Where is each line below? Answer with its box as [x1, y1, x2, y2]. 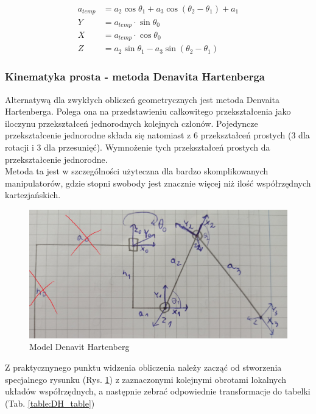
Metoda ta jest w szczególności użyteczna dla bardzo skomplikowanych [5, 165, 269, 177]
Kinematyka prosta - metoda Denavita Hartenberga [5, 69, 265, 84]
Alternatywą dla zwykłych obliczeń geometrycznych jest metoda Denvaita [5, 93, 280, 105]
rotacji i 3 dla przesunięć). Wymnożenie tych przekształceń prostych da [5, 141, 270, 154]
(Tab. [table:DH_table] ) [5, 396, 95, 409]
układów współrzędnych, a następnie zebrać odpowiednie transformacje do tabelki [5, 385, 311, 398]
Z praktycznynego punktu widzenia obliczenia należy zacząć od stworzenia [5, 360, 282, 373]
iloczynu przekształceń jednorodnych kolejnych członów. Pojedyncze [5, 116, 258, 129]
